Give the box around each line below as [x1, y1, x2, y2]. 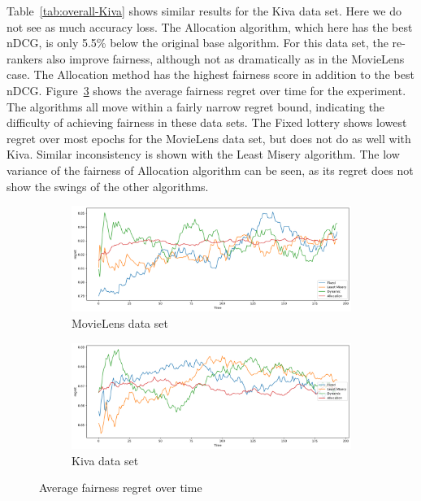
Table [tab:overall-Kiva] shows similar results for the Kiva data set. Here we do [7, 2, 401, 19]
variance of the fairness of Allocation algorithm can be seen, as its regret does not [7, 161, 414, 178]
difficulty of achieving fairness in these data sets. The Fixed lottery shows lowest [7, 114, 407, 131]
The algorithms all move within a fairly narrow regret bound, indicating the [7, 98, 385, 115]
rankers [7, 50, 43, 67]
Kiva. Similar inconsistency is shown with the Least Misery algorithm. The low [7, 146, 400, 163]
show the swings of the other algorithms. [7, 177, 209, 194]
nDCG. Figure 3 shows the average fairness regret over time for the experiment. [7, 81, 406, 98]
